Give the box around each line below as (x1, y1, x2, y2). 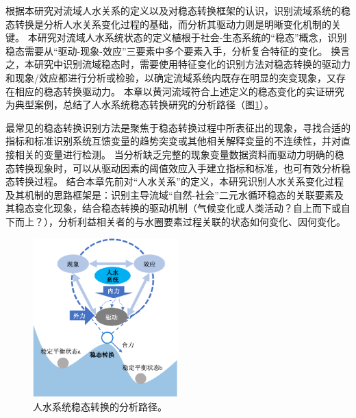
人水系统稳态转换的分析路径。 (33, 399, 167, 413)
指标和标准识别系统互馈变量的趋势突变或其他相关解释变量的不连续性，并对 (5, 134, 341, 148)
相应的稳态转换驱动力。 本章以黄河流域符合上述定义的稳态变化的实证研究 (14, 84, 344, 98)
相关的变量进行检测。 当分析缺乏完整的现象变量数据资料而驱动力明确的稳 (14, 147, 344, 161)
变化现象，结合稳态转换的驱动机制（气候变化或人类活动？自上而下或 (34, 201, 341, 215)
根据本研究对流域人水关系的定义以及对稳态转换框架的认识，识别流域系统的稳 (5, 3, 351, 17)
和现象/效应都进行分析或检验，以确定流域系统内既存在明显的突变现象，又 (5, 70, 336, 84)
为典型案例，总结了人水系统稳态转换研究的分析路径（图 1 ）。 (5, 97, 274, 112)
